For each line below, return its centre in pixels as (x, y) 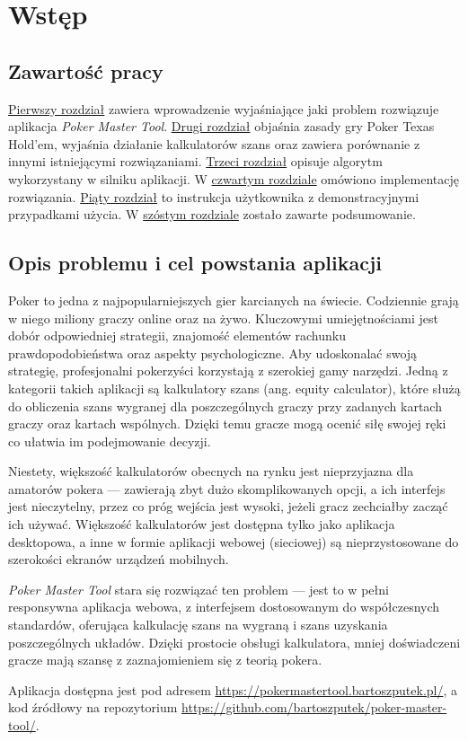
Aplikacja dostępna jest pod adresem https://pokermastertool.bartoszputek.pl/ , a (233, 689)
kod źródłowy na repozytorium (93, 707)
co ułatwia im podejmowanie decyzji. (110, 441)
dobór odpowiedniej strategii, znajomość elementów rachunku (177, 335)
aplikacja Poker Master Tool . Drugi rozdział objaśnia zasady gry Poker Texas (221, 126)
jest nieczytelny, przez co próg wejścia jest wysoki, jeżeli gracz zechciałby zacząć (228, 506)
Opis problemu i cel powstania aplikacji (195, 263)
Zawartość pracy (86, 71)
